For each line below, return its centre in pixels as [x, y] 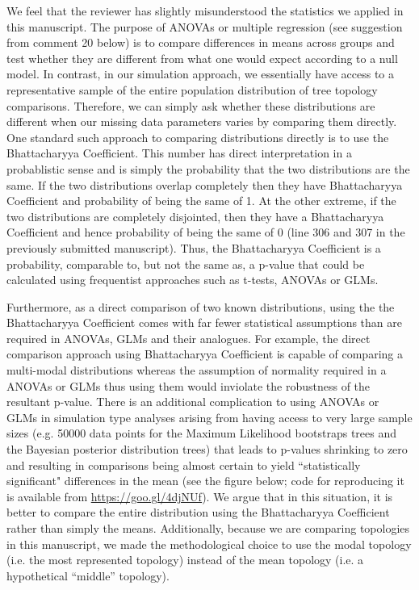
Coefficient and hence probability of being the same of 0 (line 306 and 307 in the [206, 232]
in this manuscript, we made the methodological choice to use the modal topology [209, 544]
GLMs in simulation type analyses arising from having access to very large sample [209, 417]
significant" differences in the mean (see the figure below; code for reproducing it [205, 481]
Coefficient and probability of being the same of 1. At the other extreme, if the [201, 201]
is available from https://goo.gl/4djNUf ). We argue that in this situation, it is [200, 496]
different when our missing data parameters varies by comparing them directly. [202, 121]
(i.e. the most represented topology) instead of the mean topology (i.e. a [185, 560]
